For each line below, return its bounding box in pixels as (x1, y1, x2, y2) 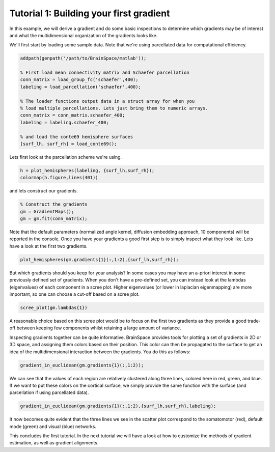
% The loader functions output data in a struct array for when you (20, 98, 195, 104)
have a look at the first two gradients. (9, 243, 88, 249)
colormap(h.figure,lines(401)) (20, 175, 99, 181)
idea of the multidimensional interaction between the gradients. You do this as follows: (9, 349, 190, 355)
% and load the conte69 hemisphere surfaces (20, 134, 133, 139)
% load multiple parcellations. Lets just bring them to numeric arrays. (20, 105, 208, 111)
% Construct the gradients (20, 202, 88, 207)
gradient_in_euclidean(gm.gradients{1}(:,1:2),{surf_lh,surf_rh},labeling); (20, 403, 216, 409)
